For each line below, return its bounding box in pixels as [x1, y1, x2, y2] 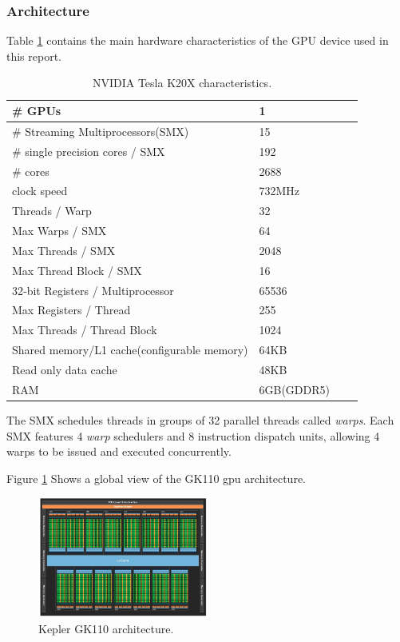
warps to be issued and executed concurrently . [6, 443, 232, 460]
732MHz [259, 182, 300, 199]
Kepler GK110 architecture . [38, 620, 174, 637]
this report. [6, 47, 62, 64]
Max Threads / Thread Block [12, 321, 157, 338]
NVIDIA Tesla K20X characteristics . [92, 74, 272, 91]
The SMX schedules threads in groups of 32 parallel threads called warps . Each [6, 411, 394, 428]
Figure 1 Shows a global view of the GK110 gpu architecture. [6, 469, 306, 486]
